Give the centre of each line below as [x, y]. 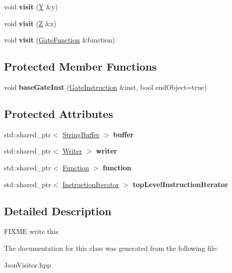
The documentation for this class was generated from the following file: [111, 248]
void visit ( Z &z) [30, 23]
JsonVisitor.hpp [28, 264]
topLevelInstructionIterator [180, 184]
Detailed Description [58, 211]
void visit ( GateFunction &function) [60, 40]
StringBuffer [81, 134]
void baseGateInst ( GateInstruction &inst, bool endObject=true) [105, 87]
